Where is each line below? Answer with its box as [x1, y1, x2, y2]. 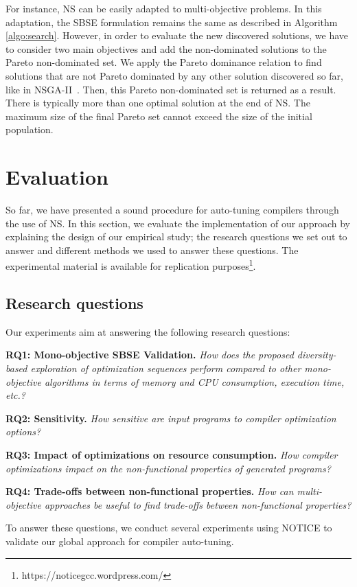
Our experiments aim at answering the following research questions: [5, 324, 290, 338]
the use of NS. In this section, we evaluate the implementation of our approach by [5, 216, 350, 230]
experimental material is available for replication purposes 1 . [5, 257, 256, 273]
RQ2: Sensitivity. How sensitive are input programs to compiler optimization [5, 411, 336, 425]
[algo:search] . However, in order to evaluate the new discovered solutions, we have [5, 28, 349, 43]
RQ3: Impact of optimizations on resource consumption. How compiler [5, 448, 338, 462]
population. [5, 122, 54, 137]
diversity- [297, 347, 336, 362]
